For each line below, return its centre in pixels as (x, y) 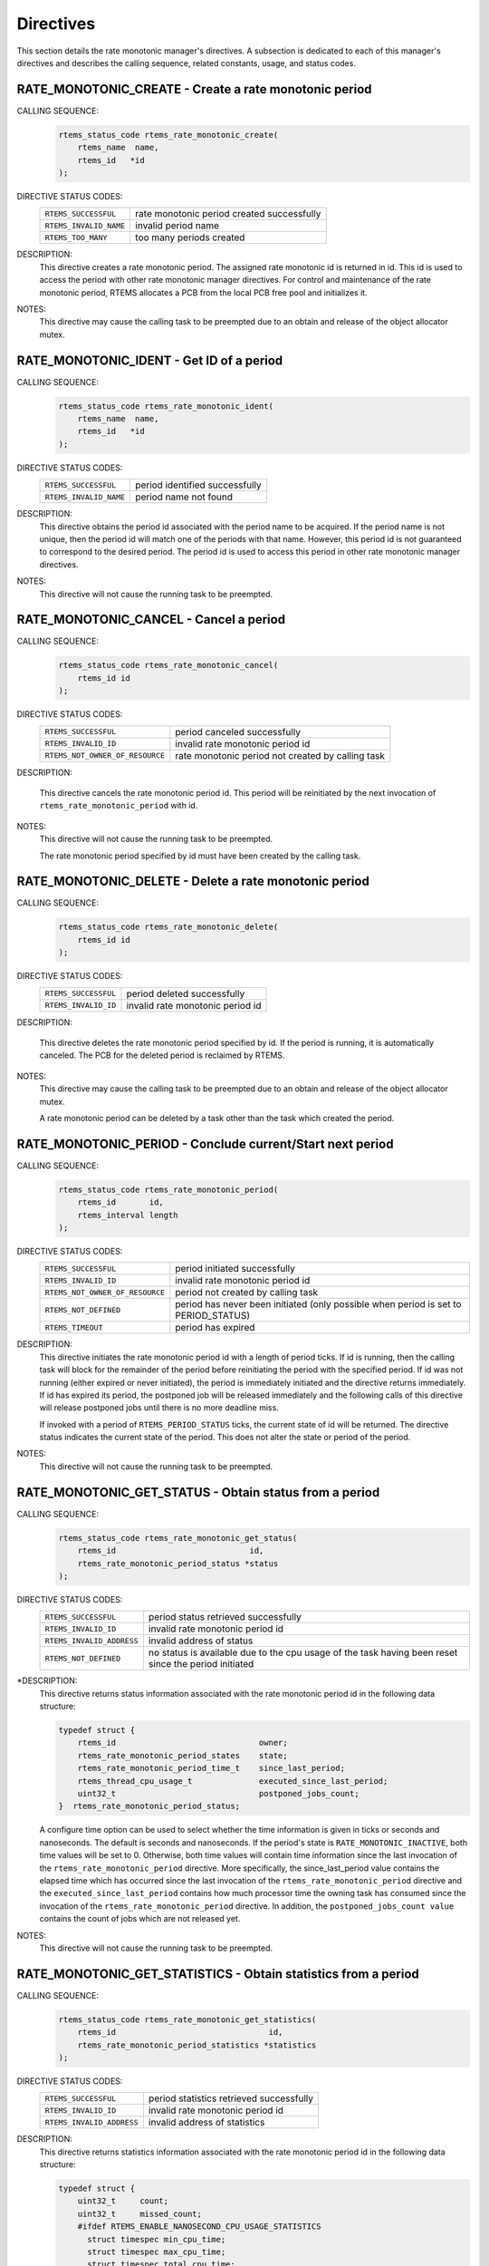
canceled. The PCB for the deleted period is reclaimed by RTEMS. (162, 1055)
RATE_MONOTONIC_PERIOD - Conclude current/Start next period (205, 1143)
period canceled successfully (238, 731)
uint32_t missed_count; (140, 2213)
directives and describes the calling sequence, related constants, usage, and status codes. (187, 63)
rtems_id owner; (183, 1743)
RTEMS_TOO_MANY (76, 237)
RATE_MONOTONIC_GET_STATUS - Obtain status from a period (198, 1492)
